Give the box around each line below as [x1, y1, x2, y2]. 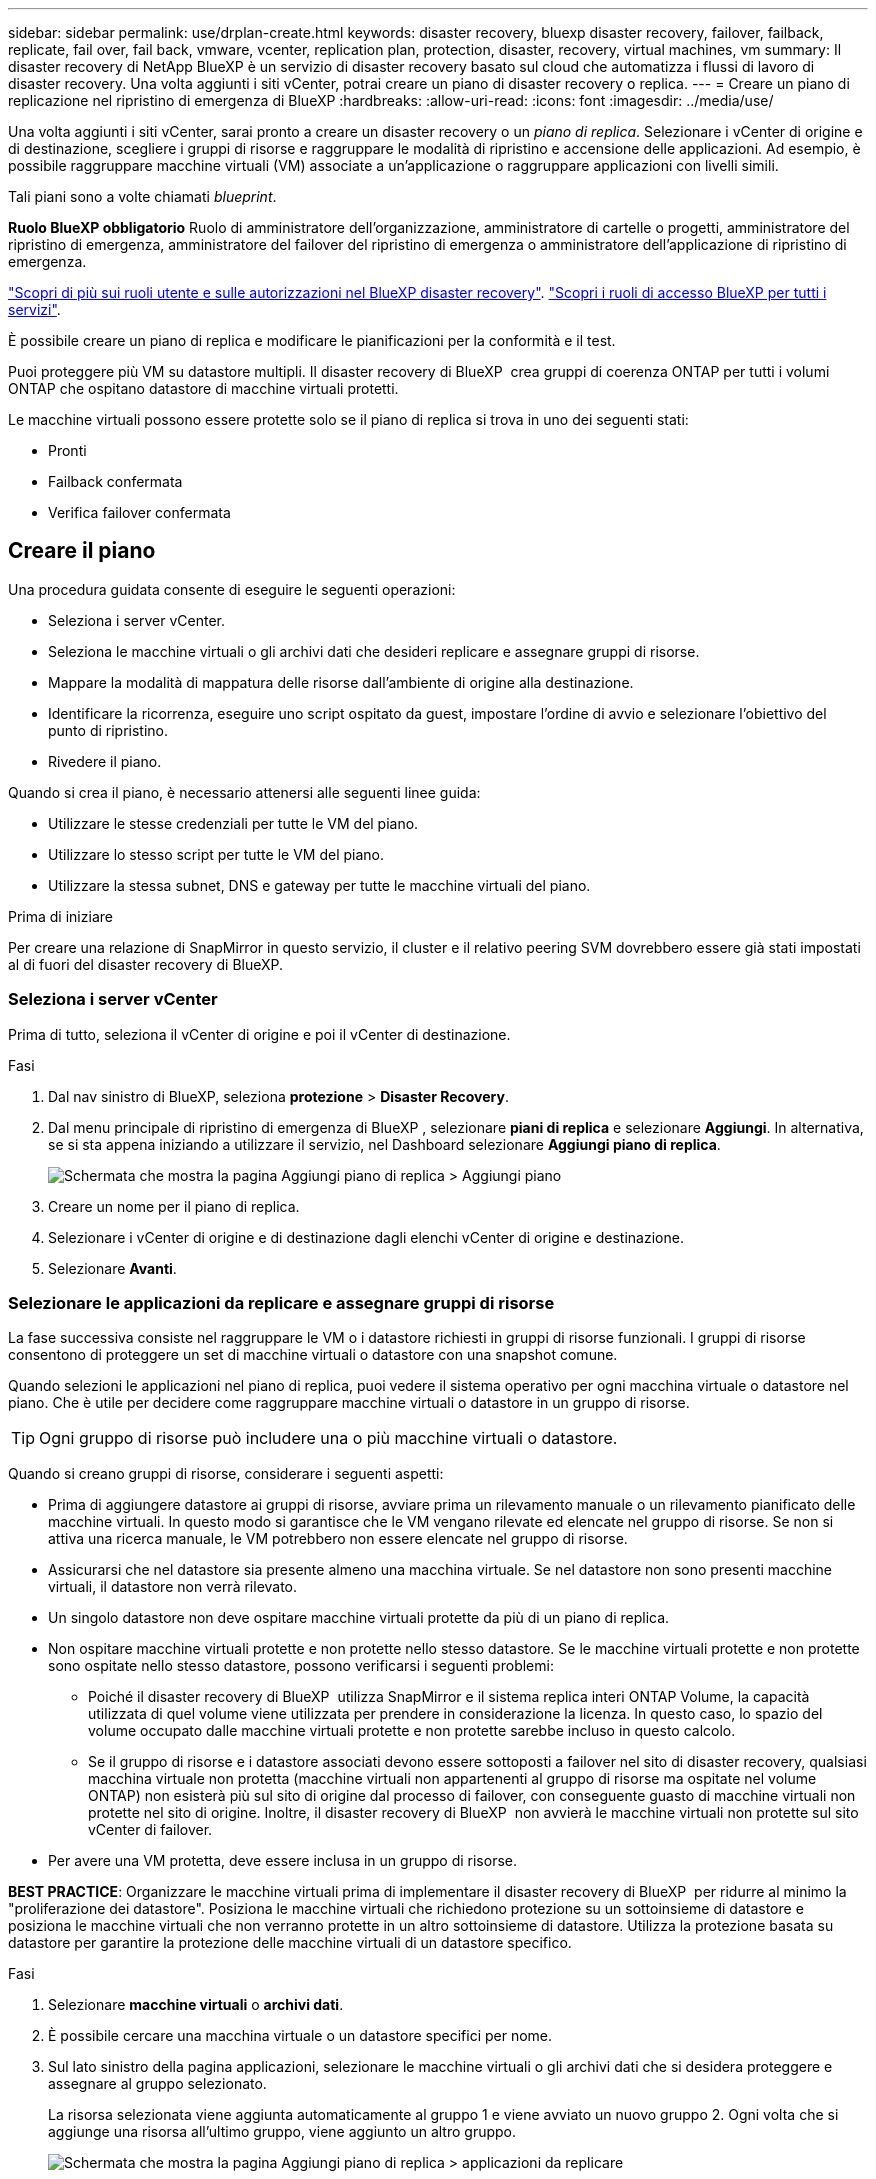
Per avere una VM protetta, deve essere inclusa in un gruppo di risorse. [48, 1852, 517, 1870]
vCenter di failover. [88, 1821, 213, 1839]
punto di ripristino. [48, 721, 169, 739]
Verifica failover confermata [48, 504, 231, 521]
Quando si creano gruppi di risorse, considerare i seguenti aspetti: [8, 1465, 444, 1483]
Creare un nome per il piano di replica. [48, 1197, 300, 1215]
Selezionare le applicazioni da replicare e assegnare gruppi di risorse [8, 1292, 555, 1313]
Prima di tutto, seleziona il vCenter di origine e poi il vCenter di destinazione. [8, 1025, 511, 1043]
